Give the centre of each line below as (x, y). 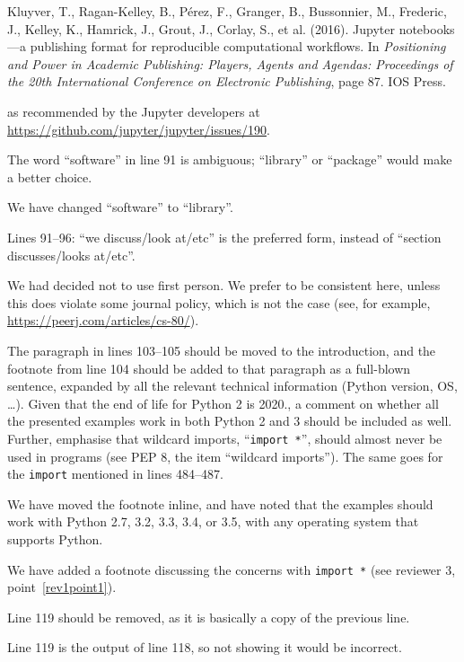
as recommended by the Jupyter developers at (134, 111)
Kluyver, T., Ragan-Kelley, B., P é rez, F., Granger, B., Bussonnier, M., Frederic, (227, 11)
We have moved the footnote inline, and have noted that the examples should (220, 503)
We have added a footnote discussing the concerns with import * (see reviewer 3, (232, 569)
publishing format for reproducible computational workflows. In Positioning (238, 46)
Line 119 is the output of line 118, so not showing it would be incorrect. (205, 647)
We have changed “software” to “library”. (120, 207)
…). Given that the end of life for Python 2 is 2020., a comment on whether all (223, 403)
